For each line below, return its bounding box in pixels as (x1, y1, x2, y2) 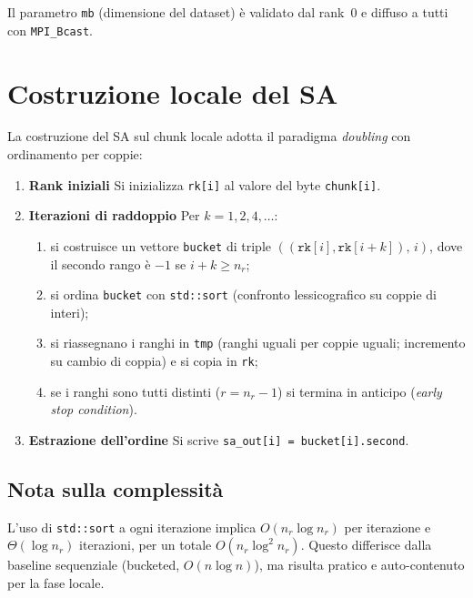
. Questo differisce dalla (300, 535, 432, 554)
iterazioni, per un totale (79, 535, 212, 554)
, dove (429, 236, 463, 255)
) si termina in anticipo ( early (277, 381, 442, 400)
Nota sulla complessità (7, 474, 224, 502)
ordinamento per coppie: (7, 145, 143, 164)
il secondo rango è (50, 254, 151, 273)
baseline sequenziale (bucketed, (7, 555, 180, 574)
